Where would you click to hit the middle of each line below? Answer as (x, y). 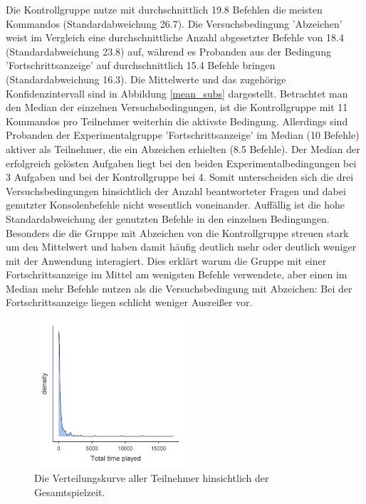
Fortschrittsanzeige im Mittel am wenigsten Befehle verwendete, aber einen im (177, 274)
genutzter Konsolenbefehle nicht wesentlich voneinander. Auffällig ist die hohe (175, 205)
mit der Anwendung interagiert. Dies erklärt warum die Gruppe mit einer (166, 260)
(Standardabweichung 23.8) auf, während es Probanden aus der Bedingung (168, 51)
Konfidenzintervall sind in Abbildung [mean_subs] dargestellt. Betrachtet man (177, 93)
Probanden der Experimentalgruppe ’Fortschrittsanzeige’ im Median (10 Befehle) (183, 135)
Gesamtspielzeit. (70, 492)
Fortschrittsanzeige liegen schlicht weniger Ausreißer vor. (129, 302)
